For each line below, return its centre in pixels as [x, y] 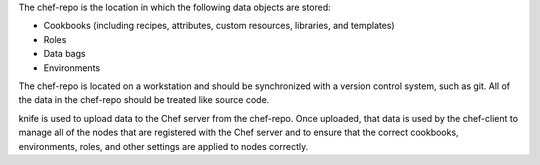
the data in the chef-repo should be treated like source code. [144, 100]
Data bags [64, 54]
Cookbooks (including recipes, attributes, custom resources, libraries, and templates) [219, 26]
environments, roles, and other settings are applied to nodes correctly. [163, 146]
